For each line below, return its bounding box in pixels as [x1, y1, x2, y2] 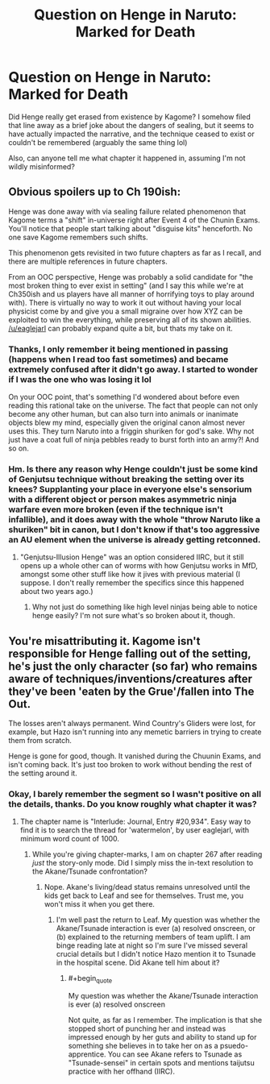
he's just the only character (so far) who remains [8, 659, 258, 673]
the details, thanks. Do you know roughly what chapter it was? [8, 799, 257, 810]
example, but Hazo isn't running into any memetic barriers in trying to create [8, 727, 262, 737]
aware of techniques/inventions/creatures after [8, 671, 252, 686]
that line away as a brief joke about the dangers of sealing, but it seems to [8, 120, 254, 130]
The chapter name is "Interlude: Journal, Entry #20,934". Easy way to [19, 816, 251, 827]
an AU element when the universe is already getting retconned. [8, 534, 261, 545]
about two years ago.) [19, 587, 94, 596]
